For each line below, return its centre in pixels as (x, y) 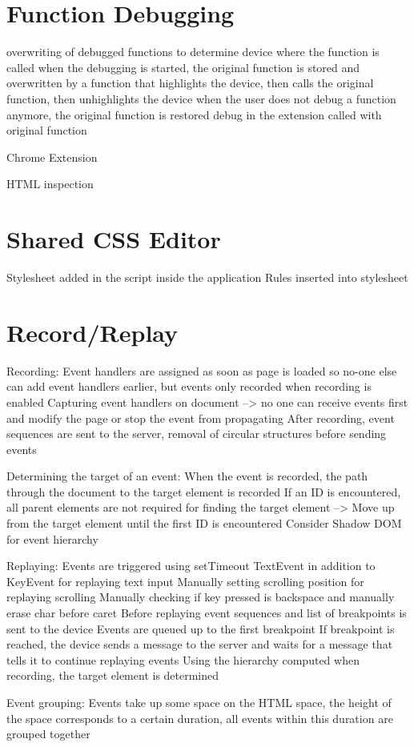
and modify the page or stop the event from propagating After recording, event (201, 418)
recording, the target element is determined (113, 675)
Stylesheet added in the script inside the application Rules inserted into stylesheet (207, 277)
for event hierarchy (52, 538)
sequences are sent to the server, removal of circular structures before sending (197, 434)
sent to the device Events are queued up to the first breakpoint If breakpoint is (201, 628)
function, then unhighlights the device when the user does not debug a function (201, 98)
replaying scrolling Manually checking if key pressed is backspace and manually (201, 597)
